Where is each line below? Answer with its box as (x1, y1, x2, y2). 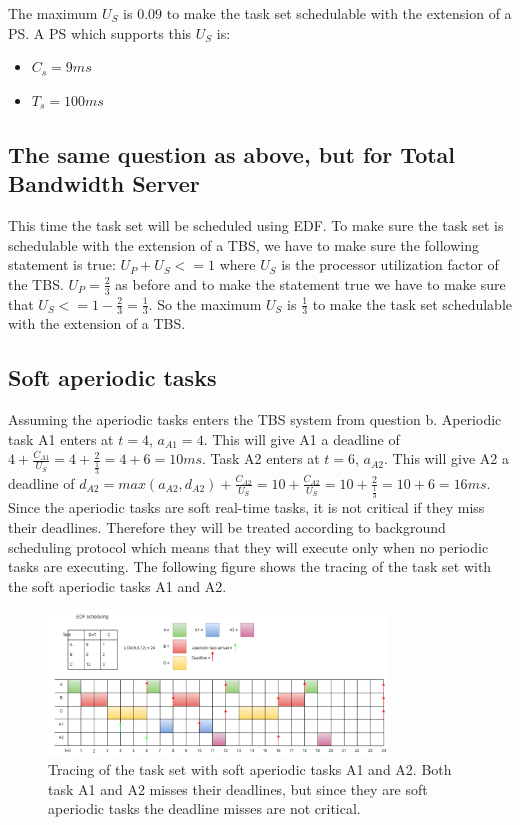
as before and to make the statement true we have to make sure (115, 273, 506, 294)
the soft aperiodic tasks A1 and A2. (8, 575, 227, 596)
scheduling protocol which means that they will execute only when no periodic (8, 536, 489, 557)
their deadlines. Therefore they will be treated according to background (8, 517, 446, 538)
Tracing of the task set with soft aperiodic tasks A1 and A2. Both (48, 759, 452, 780)
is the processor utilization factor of (281, 254, 499, 275)
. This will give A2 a (384, 448, 509, 469)
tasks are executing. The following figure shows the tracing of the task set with (8, 556, 492, 577)
